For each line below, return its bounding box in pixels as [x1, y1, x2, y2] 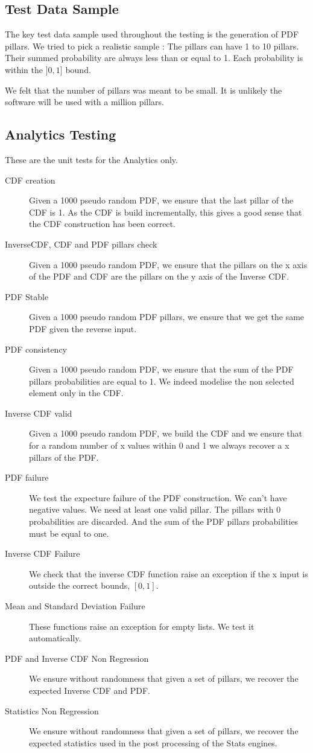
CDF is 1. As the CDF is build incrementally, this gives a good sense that [29, 205, 302, 218]
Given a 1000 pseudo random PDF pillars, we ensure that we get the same [29, 310, 305, 323]
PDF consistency [5, 342, 68, 355]
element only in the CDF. [29, 386, 124, 399]
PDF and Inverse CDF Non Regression [5, 652, 149, 664]
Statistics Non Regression [5, 704, 99, 717]
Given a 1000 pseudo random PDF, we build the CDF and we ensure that [29, 427, 303, 440]
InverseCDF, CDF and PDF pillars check [5, 237, 157, 250]
